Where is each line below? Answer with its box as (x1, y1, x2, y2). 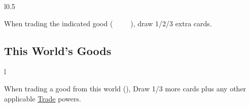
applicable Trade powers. (4, 93, 81, 103)
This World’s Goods (4, 42, 112, 58)
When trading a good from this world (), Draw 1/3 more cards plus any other (4, 83, 246, 93)
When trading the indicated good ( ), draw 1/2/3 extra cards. (4, 18, 212, 28)
